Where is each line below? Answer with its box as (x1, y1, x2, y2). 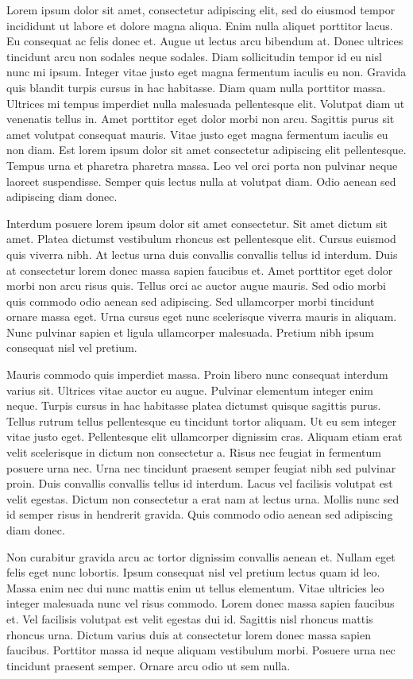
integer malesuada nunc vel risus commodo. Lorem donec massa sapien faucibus (6, 595, 395, 611)
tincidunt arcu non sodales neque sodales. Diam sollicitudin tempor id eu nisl (6, 48, 382, 64)
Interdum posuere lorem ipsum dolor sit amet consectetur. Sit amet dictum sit (6, 214, 388, 231)
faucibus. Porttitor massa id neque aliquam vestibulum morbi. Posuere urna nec (6, 642, 396, 658)
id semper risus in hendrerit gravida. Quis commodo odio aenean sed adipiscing (6, 506, 393, 523)
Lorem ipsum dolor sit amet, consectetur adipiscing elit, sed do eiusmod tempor (6, 2, 396, 17)
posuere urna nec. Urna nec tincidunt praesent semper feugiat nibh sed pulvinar (6, 459, 396, 476)
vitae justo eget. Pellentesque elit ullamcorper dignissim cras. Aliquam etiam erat (6, 428, 403, 445)
